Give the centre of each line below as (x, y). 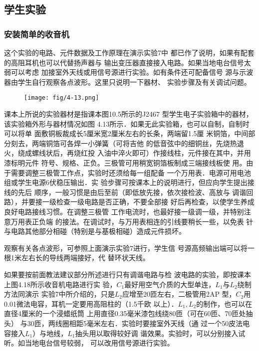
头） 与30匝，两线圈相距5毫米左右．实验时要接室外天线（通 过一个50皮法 (124, 323)
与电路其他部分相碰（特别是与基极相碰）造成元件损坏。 (95, 231)
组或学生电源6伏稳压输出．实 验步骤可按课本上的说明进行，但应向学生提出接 (129, 182)
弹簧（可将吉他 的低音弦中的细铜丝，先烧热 (166, 143)
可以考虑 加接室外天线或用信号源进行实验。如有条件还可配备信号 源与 (125, 72)
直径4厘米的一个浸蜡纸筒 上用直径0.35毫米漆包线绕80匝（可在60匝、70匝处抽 (129, 313)
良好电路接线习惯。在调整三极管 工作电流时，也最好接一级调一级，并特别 (124, 211)
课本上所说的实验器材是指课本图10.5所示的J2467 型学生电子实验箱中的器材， (129, 114)
